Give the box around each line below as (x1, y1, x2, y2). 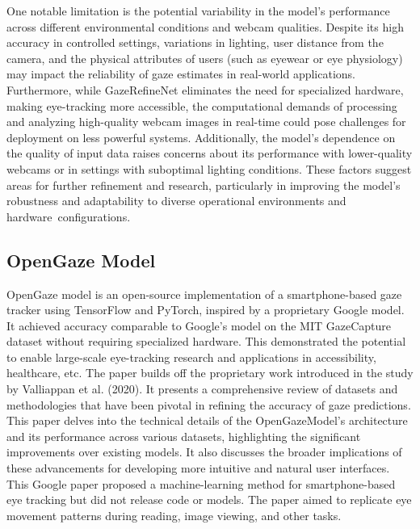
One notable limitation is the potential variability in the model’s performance (6, 2, 390, 19)
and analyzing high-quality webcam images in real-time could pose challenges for (6, 113, 406, 130)
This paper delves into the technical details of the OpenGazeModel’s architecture (6, 412, 408, 429)
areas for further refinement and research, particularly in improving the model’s (6, 176, 401, 193)
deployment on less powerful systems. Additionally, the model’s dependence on (6, 128, 396, 145)
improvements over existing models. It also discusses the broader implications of (6, 443, 402, 460)
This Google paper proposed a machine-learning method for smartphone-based (6, 475, 396, 492)
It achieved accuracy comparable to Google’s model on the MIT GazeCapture (6, 317, 391, 334)
